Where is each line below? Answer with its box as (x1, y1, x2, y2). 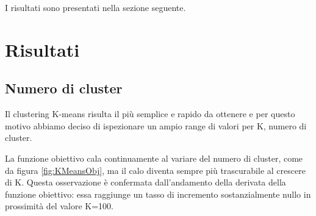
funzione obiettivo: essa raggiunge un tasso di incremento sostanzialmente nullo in (5, 187, 311, 200)
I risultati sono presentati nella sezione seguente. (5, 1, 186, 13)
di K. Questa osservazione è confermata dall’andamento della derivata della (5, 176, 286, 189)
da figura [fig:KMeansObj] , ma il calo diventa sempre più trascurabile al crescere (5, 164, 306, 176)
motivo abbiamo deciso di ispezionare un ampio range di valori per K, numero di (5, 119, 307, 132)
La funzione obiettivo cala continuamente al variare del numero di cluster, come (5, 151, 303, 164)
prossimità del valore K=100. (5, 200, 113, 212)
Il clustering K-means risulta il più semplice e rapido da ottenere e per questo (5, 107, 295, 120)
